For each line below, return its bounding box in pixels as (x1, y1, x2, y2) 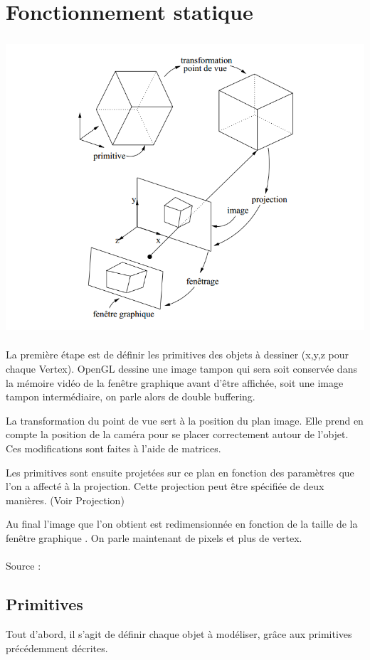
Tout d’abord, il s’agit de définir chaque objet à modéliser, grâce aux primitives (6, 626, 352, 641)
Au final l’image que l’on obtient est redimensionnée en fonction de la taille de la (6, 516, 358, 531)
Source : (6, 558, 41, 573)
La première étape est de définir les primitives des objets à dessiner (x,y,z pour (6, 347, 349, 362)
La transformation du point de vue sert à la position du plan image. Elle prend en (6, 412, 364, 427)
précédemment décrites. (6, 640, 108, 655)
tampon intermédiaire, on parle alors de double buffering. (6, 389, 255, 404)
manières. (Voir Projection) (6, 492, 125, 507)
